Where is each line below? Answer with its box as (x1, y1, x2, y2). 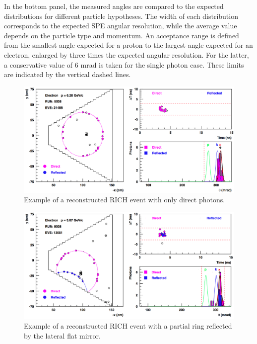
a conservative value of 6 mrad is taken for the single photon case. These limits (4, 59, 244, 70)
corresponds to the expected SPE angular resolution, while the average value (4, 20, 237, 31)
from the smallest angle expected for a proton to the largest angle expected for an (4, 40, 253, 50)
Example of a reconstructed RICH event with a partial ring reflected (24, 320, 232, 331)
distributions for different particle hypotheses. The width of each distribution (4, 10, 238, 21)
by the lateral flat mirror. (24, 330, 101, 341)
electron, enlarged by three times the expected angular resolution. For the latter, (4, 49, 249, 60)
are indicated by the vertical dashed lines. (4, 69, 131, 80)
